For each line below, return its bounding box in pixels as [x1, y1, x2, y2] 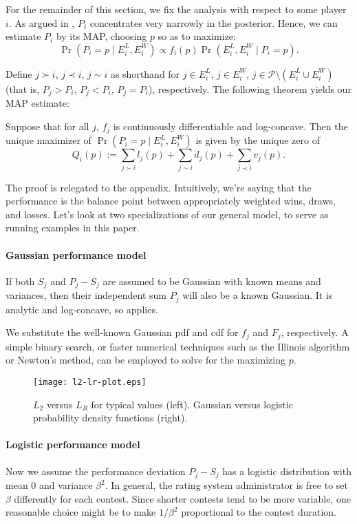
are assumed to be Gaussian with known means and [102, 273, 321, 288]
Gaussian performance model [6, 247, 147, 262]
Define [6, 66, 32, 81]
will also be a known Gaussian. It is [182, 288, 333, 302]
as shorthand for [110, 66, 180, 81]
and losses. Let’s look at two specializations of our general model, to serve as [6, 207, 329, 221]
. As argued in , [8, 15, 75, 30]
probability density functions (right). [33, 410, 188, 425]
